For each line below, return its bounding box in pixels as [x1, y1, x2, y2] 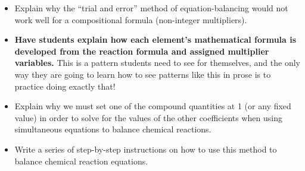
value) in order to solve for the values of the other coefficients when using [14, 111, 282, 123]
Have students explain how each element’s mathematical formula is [14, 33, 297, 46]
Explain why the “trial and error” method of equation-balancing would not [14, 2, 288, 14]
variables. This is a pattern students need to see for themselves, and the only [14, 56, 300, 69]
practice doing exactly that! [14, 80, 116, 92]
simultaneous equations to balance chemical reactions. [14, 123, 211, 135]
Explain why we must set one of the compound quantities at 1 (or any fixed [14, 100, 291, 112]
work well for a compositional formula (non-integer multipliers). [14, 13, 247, 26]
